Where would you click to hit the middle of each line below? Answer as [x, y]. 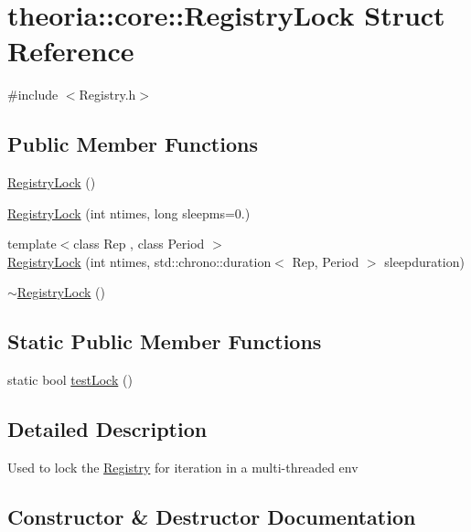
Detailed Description [107, 429]
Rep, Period [326, 261]
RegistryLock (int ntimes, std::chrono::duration [139, 261]
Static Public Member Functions [165, 341]
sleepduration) [424, 261]
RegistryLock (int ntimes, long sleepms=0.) [129, 213]
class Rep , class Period [139, 244]
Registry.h [107, 95]
